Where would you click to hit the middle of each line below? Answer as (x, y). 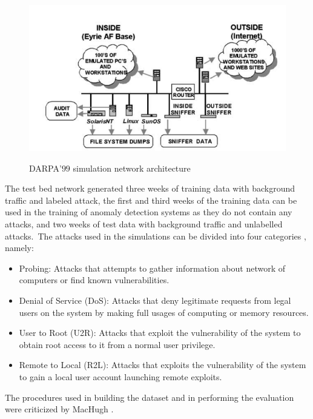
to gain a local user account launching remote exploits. (120, 376)
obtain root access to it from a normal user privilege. (117, 344)
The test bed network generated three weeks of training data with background (150, 188)
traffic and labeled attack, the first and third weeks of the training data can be (151, 200)
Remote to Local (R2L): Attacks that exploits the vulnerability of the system (163, 365)
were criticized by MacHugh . (59, 409)
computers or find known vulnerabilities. (94, 280)
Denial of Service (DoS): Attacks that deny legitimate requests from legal (155, 300)
